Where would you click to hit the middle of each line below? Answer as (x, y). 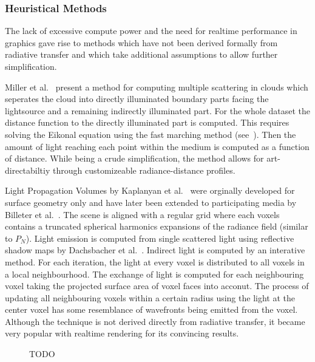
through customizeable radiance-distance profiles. (144, 170)
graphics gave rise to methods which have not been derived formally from (141, 42)
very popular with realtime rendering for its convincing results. (122, 333)
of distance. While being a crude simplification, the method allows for (134, 158)
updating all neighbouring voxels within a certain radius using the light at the (150, 297)
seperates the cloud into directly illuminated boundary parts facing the (137, 99)
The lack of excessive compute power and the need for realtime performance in (151, 31)
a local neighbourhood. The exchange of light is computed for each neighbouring (154, 274)
